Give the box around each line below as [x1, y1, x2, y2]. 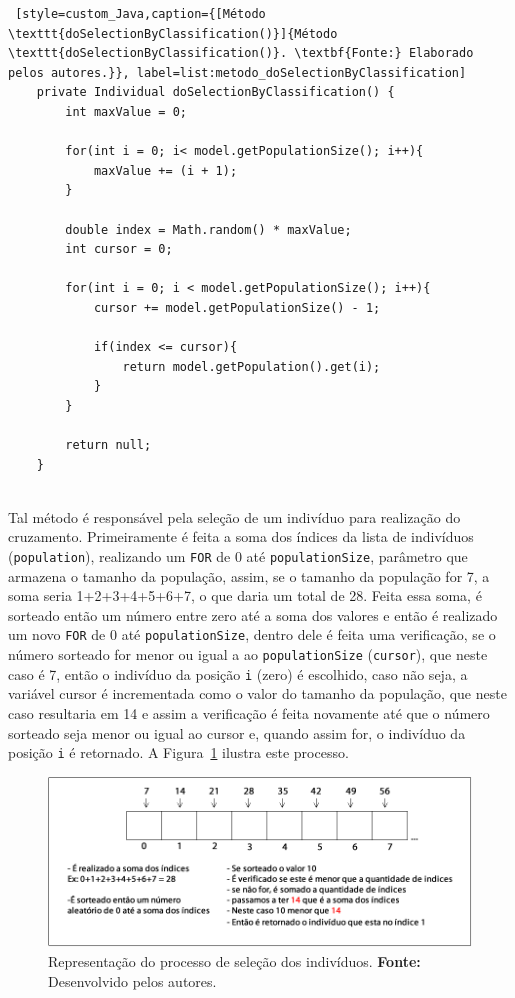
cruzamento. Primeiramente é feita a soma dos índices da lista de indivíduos [8, 526, 474, 547]
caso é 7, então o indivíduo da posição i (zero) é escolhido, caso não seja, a [8, 663, 468, 684]
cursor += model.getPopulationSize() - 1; [93, 300, 381, 315]
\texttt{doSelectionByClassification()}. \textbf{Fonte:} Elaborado [8, 46, 474, 61]
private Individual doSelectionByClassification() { [36, 85, 395, 100]
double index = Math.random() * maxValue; [65, 222, 352, 237]
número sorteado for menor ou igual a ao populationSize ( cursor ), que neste [8, 644, 488, 665]
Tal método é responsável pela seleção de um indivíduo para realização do [8, 506, 461, 527]
